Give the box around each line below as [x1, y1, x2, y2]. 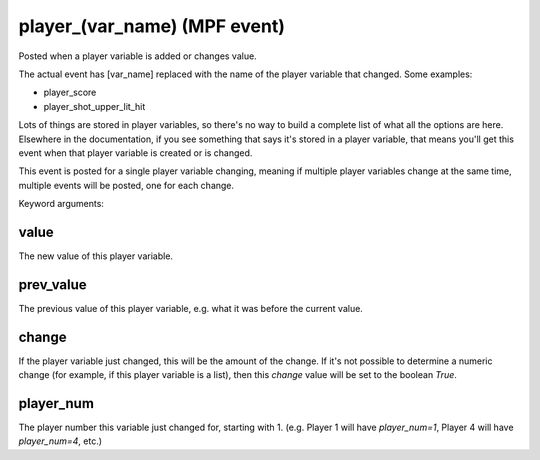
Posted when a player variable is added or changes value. [18, 50, 257, 62]
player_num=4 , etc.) [18, 435, 103, 447]
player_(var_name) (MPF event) [18, 15, 285, 37]
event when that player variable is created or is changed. [18, 146, 253, 159]
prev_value [18, 276, 87, 293]
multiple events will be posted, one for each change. [18, 179, 235, 191]
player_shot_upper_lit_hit [43, 100, 146, 112]
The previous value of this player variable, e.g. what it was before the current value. [18, 302, 364, 314]
